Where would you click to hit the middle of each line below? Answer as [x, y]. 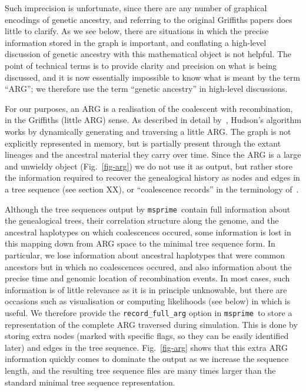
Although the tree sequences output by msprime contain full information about [148, 209]
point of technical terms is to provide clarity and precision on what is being [141, 65]
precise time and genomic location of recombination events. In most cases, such [147, 278]
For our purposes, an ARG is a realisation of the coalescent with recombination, [149, 108]
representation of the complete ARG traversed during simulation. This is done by [151, 324]
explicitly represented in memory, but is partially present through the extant [143, 143]
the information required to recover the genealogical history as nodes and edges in [152, 177]
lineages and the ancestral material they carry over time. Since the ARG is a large [153, 155]
